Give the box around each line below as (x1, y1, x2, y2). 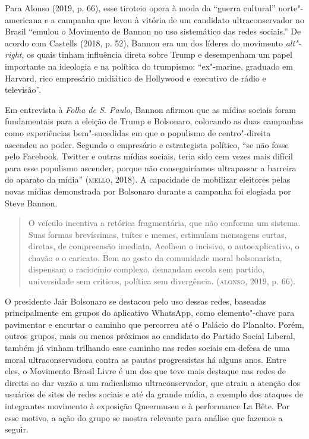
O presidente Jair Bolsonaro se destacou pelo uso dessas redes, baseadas (5, 294, 267, 307)
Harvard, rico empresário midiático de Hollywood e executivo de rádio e (5, 71, 266, 84)
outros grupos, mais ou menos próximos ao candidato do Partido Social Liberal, (5, 330, 295, 342)
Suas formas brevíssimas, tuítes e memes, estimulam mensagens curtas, (28, 228, 287, 240)
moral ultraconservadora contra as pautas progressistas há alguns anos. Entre (5, 353, 286, 365)
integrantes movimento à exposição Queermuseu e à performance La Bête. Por (5, 400, 290, 412)
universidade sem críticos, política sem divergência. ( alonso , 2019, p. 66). (28, 275, 295, 287)
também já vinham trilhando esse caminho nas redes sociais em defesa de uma (5, 341, 290, 354)
